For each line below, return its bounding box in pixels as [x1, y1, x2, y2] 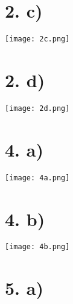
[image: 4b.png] [5, 242, 70, 252]
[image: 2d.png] [5, 104, 70, 113]
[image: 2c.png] [5, 35, 70, 44]
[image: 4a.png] [5, 173, 70, 182]
